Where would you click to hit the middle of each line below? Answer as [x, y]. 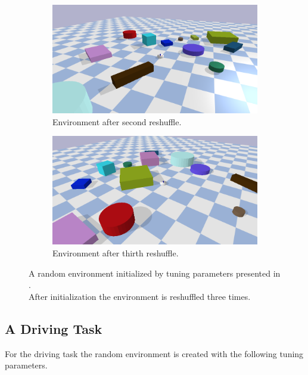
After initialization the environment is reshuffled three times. [140, 296]
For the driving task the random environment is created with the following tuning [154, 353]
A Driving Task [54, 328]
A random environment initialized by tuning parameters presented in [155, 273]
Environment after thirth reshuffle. [116, 252]
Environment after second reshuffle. [117, 121]
